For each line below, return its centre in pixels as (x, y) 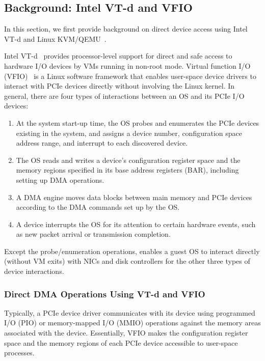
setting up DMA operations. (60, 179)
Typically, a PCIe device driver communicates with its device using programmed (130, 312)
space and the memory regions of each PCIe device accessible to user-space (121, 342)
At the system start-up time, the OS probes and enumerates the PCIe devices (138, 122)
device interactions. (34, 271)
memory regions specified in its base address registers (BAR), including (127, 170)
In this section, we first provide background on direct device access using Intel (126, 29)
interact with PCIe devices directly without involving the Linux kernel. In (120, 86)
